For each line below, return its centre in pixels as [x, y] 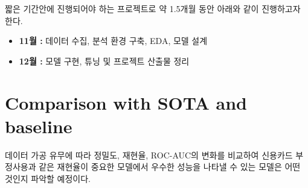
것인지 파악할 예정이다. [48, 178]
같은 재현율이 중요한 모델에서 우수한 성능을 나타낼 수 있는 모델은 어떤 [170, 167]
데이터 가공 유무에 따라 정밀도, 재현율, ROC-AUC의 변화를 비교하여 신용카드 [149, 155]
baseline [39, 126]
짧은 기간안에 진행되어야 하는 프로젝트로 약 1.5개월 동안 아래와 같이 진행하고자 [153, 8]
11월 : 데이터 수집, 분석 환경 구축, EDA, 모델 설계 [113, 41]
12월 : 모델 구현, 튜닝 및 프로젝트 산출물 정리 [104, 61]
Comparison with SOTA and [126, 102]
